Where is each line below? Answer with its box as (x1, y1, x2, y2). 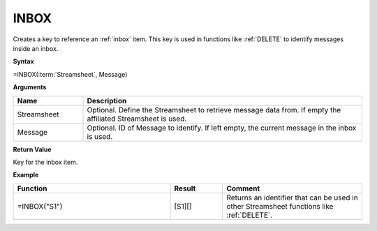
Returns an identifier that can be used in (226, 193, 359, 202)
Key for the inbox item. (13, 158, 78, 166)
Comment (226, 184, 260, 193)
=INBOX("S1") (17, 201, 63, 211)
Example (13, 171, 39, 179)
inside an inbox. (13, 44, 59, 52)
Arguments (13, 83, 47, 91)
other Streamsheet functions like (226, 201, 334, 211)
